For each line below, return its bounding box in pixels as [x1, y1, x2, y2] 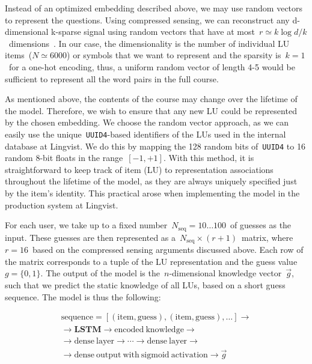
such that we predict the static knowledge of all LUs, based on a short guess [5, 278, 286, 291]
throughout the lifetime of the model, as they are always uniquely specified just [5, 175, 298, 187]
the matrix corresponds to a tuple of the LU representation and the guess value [5, 255, 298, 267]
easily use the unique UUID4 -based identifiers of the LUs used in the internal [5, 127, 286, 140]
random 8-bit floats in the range [5, 151, 123, 164]
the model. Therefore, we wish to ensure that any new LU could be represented [5, 104, 297, 117]
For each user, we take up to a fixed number [5, 219, 168, 231]
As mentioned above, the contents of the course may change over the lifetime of [5, 93, 298, 105]
